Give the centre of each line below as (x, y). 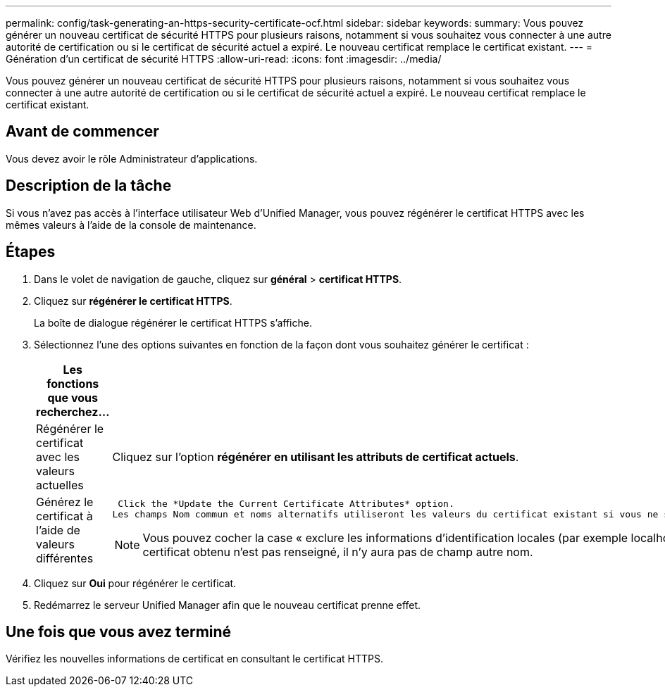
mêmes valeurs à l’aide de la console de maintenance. (131, 225)
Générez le (65, 502)
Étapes (31, 252)
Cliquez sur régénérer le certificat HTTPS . (133, 301)
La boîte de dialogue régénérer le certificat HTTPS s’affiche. (173, 322)
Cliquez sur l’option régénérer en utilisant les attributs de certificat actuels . (316, 457)
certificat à (64, 516)
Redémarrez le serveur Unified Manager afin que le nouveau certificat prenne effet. (228, 605)
